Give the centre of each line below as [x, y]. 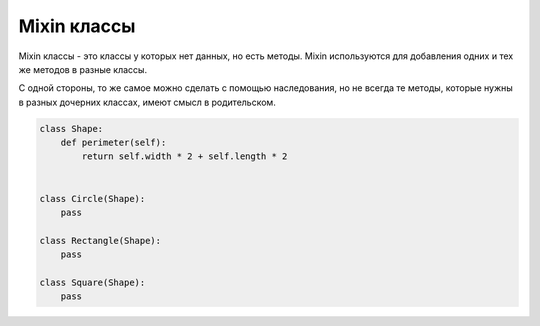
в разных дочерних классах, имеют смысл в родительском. [147, 102]
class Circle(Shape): [92, 198]
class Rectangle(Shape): [100, 240]
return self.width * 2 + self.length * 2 [184, 156]
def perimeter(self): [113, 143]
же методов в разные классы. [83, 69]
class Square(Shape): [92, 282]
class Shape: [71, 128]
